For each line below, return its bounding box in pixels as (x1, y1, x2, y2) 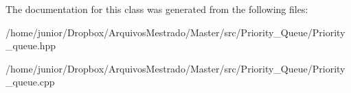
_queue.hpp (5, 38, 56, 53)
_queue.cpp (5, 75, 55, 89)
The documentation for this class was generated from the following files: (5, 2, 308, 16)
